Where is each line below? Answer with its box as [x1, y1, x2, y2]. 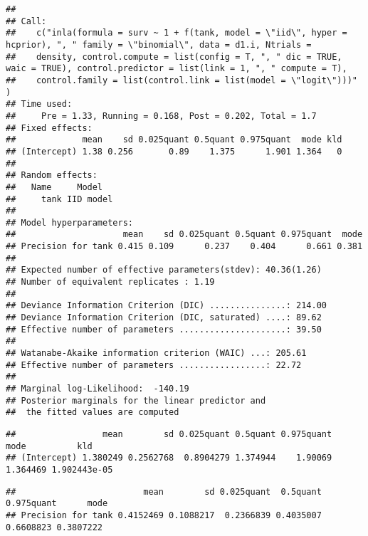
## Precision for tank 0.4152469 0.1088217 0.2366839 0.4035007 [6, 510, 322, 520]
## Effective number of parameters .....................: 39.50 [6, 324, 322, 335]
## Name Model [6, 182, 103, 192]
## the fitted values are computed [6, 407, 179, 418]
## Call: [6, 16, 47, 26]
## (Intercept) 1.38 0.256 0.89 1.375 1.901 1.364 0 [6, 146, 342, 157]
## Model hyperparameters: [6, 217, 133, 228]
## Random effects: [6, 170, 98, 181]
